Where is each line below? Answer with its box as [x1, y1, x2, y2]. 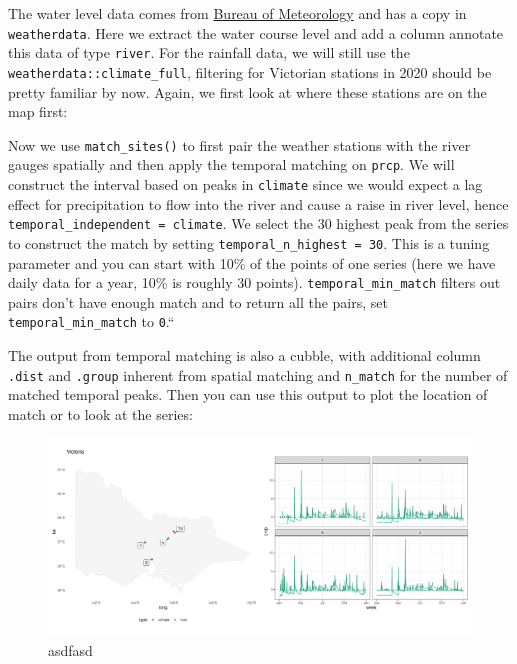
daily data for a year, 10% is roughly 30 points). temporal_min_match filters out [8, 272, 501, 293]
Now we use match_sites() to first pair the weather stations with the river [8, 134, 471, 155]
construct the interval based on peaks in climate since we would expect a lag [8, 174, 483, 195]
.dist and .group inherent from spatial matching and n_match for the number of [8, 364, 508, 385]
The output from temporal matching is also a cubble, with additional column [8, 345, 481, 366]
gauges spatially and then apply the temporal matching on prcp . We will [8, 154, 455, 175]
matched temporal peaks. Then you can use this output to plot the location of [8, 384, 488, 405]
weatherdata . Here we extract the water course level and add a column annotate [8, 22, 504, 43]
